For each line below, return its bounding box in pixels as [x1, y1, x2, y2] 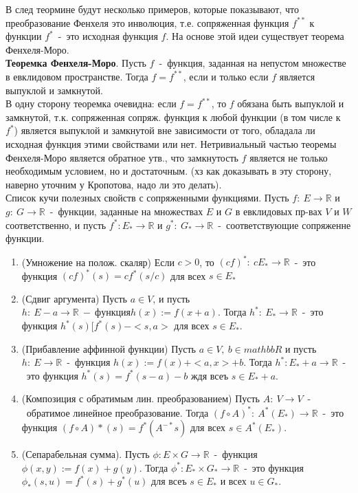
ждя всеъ [190, 368, 229, 382]
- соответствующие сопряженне [218, 217, 351, 232]
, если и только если [183, 69, 269, 83]
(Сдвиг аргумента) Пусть [21, 291, 127, 305]
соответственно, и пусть [5, 217, 107, 232]
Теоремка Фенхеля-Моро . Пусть [5, 56, 146, 70]
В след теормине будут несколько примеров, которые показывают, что [5, 2, 299, 16]
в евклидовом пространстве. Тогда [5, 69, 148, 83]
